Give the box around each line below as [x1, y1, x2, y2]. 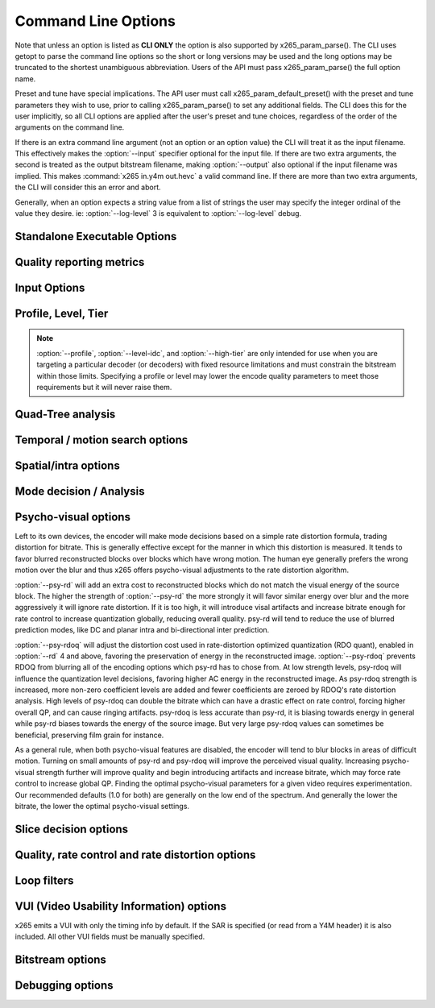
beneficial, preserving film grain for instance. [14, 730, 164, 740]
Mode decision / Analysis [14, 484, 145, 498]
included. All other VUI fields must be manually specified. [14, 931, 205, 942]
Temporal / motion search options [14, 433, 188, 446]
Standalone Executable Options [14, 230, 177, 243]
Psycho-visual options [14, 510, 130, 524]
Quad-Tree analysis [14, 407, 116, 421]
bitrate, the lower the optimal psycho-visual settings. [14, 801, 189, 811]
